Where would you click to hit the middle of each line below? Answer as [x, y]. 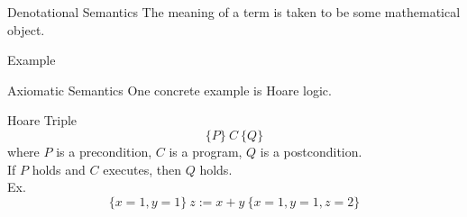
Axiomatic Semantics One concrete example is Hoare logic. [169, 90]
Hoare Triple [42, 120]
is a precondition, [104, 151]
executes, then [142, 169]
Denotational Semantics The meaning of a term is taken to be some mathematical [234, 12]
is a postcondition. [311, 151]
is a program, [206, 151]
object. [26, 29]
